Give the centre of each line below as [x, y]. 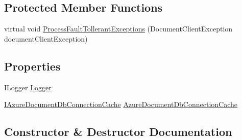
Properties [32, 66]
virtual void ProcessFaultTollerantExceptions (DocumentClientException [118, 29]
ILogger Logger [28, 87]
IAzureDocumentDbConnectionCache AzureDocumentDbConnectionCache [121, 104]
